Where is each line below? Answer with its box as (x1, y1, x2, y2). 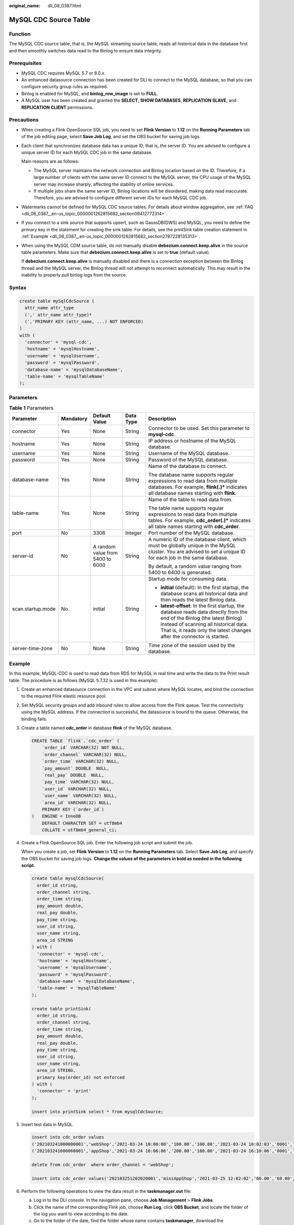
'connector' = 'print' (37, 1088, 92, 1094)
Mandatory (61, 415, 88, 422)
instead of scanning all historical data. (160, 620, 248, 627)
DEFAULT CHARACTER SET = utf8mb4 (42, 820, 122, 826)
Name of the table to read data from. (148, 496, 233, 503)
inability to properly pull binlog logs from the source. (21, 272, 127, 278)
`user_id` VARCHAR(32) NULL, (42, 786, 112, 791)
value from (93, 549, 118, 556)
